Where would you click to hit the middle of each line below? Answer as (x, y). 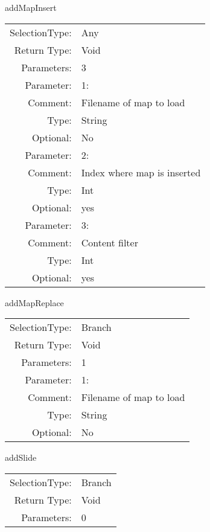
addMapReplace (34, 302)
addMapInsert (31, 7)
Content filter (110, 242)
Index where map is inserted (141, 172)
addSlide (21, 457)
